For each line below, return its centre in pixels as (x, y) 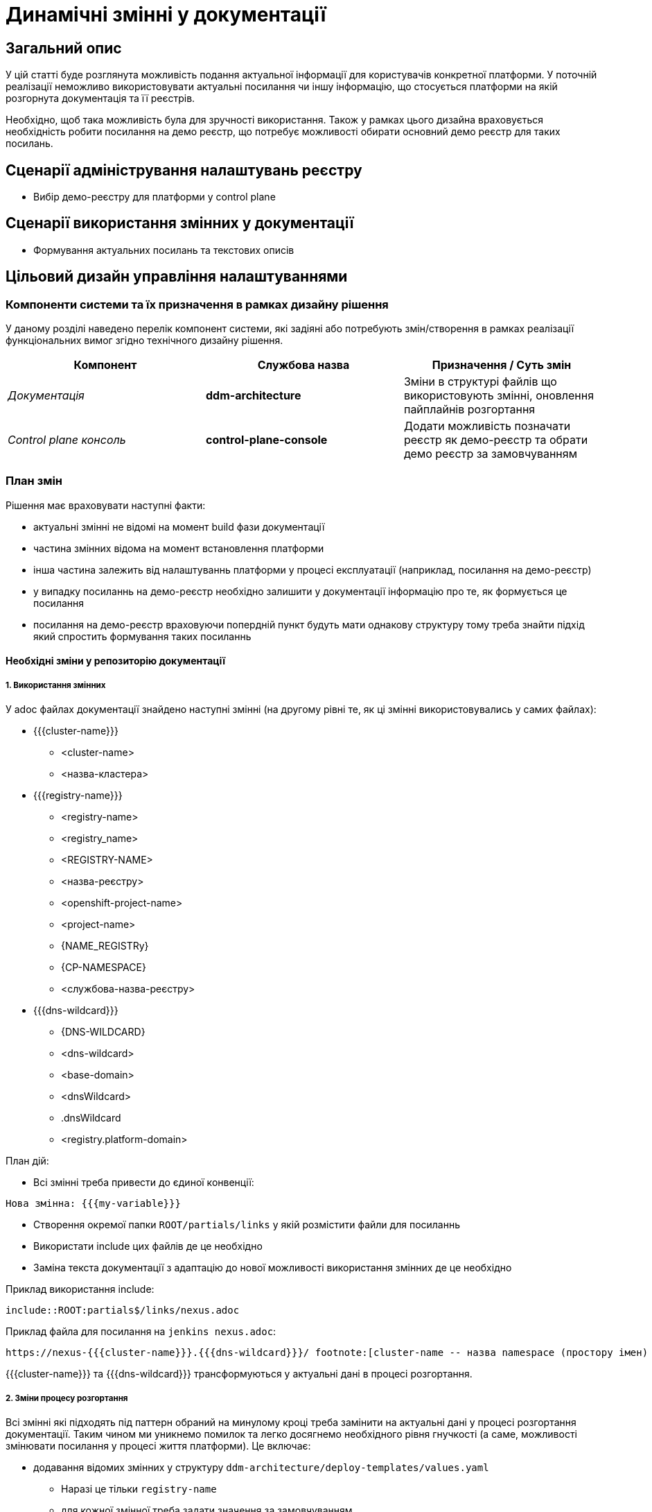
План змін (34, 481)
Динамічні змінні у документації (166, 15)
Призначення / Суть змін (502, 365)
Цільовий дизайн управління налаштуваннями (177, 277)
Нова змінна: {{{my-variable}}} (93, 1204)
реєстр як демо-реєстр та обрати (496, 440)
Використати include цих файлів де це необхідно (148, 1246)
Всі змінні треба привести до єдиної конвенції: (144, 1183)
